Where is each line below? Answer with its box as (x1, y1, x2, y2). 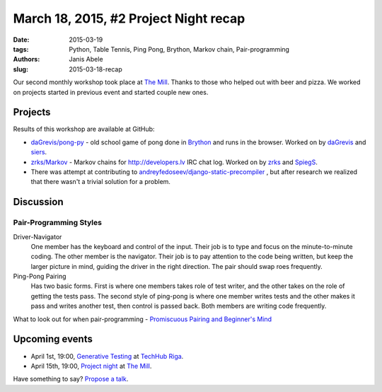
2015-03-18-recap (69, 64, 123, 74)
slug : (13, 64, 28, 74)
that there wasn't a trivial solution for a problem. (30, 178, 171, 186)
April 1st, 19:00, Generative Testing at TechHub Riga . (30, 352, 184, 360)
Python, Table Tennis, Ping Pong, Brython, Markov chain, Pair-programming (69, 45, 290, 53)
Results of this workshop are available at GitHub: (13, 125, 155, 134)
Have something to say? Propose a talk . (13, 375, 129, 384)
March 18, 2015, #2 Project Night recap (13, 11, 245, 26)
